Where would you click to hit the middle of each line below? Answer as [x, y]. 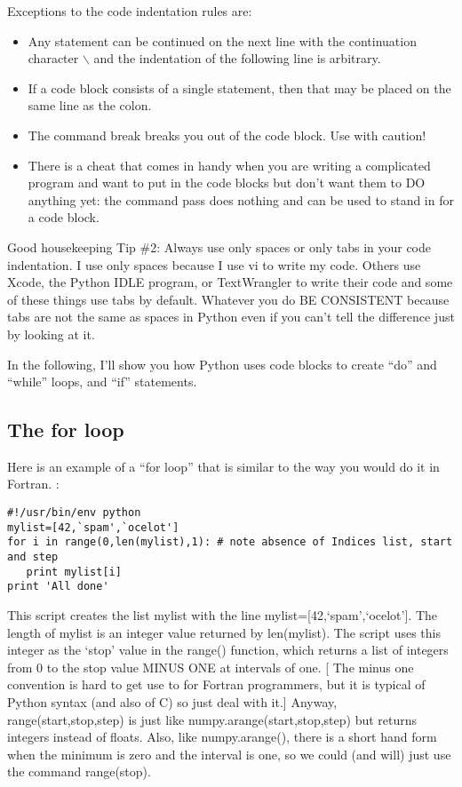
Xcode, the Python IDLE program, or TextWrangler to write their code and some [230, 282]
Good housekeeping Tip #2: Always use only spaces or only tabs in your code [219, 246]
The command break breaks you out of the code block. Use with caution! [227, 135]
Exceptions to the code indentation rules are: [130, 11]
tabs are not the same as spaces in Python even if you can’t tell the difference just [231, 317]
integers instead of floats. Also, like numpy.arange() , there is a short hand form [222, 737]
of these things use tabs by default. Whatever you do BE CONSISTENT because [228, 299]
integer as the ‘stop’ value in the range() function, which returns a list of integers [228, 650]
